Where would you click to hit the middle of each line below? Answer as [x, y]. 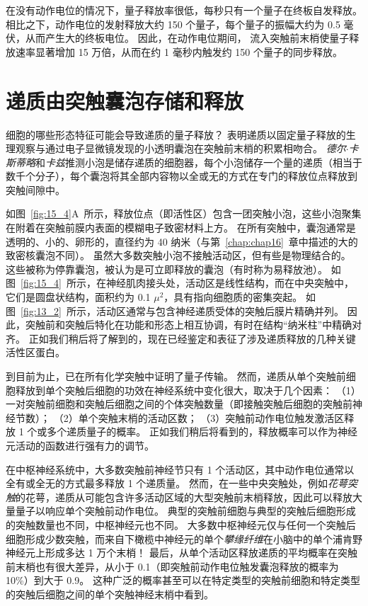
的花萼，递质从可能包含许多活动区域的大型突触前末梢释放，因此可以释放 [184, 497]
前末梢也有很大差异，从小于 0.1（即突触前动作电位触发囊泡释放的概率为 [172, 566]
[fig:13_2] [41, 310]
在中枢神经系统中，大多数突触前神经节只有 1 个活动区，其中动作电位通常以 [180, 469]
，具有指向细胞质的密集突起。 [233, 297]
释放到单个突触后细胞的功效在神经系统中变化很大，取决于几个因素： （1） [188, 390]
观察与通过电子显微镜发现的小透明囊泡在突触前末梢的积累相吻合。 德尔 [180, 148]
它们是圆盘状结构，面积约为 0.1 [78, 297]
